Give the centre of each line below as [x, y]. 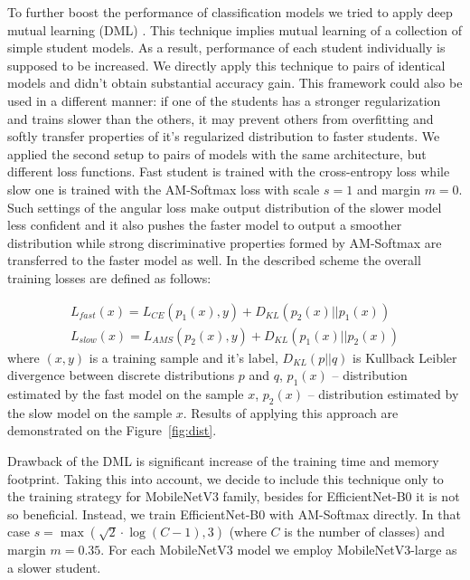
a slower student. [54, 567]
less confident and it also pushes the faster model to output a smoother [205, 225]
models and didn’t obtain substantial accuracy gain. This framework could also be [235, 83]
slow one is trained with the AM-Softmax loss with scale [164, 189]
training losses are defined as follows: [109, 277]
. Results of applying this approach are [291, 412]
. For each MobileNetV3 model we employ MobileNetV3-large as [279, 550]
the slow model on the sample [90, 412]
